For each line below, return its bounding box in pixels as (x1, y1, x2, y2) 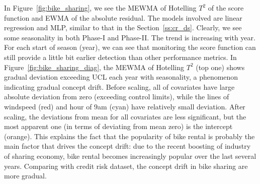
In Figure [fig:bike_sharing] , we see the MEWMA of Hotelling (4, 3, 197, 13)
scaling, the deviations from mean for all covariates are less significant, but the (4, 111, 246, 121)
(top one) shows (196, 62, 245, 72)
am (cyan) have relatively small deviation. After (98, 101, 245, 111)
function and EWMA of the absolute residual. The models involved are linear (4, 12, 242, 23)
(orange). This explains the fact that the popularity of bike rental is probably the (4, 131, 255, 141)
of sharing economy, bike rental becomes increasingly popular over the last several (4, 150, 256, 161)
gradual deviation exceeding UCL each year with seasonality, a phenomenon (4, 72, 238, 82)
